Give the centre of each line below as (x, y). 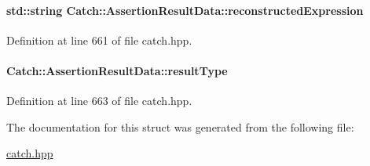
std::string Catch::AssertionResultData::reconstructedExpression (185, 10)
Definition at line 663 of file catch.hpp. (99, 101)
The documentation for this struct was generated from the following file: (180, 126)
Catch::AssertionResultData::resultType (117, 70)
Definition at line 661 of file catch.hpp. (99, 40)
